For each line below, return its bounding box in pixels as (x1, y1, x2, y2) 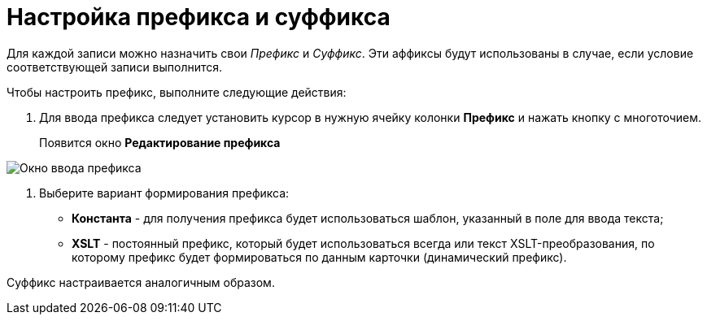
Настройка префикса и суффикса (7, 3, 391, 31)
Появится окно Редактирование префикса (39, 135, 281, 150)
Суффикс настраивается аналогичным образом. (7, 275, 275, 289)
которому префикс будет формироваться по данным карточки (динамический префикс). (72, 249, 567, 264)
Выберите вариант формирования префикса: (39, 185, 290, 200)
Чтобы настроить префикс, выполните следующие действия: (7, 85, 347, 99)
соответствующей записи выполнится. (7, 59, 223, 74)
